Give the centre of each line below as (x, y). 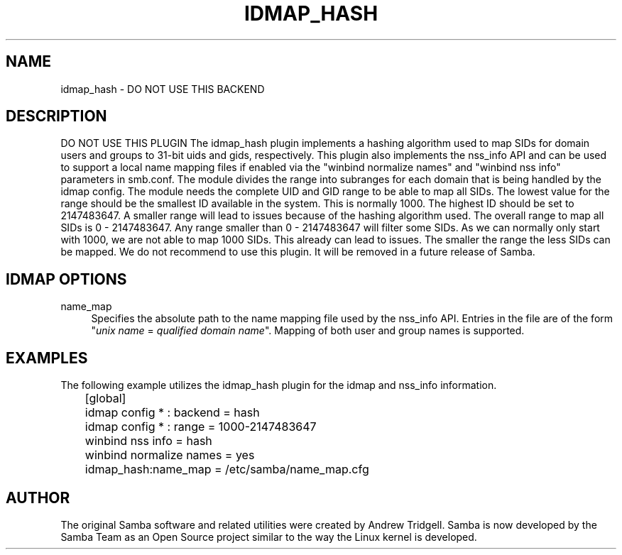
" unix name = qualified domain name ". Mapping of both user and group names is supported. (308, 331)
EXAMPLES (47, 358)
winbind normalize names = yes (170, 455)
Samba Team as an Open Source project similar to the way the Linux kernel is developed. (269, 537)
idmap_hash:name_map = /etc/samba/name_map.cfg (227, 469)
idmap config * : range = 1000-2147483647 (201, 427)
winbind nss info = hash (148, 441)
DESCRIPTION (56, 116)
